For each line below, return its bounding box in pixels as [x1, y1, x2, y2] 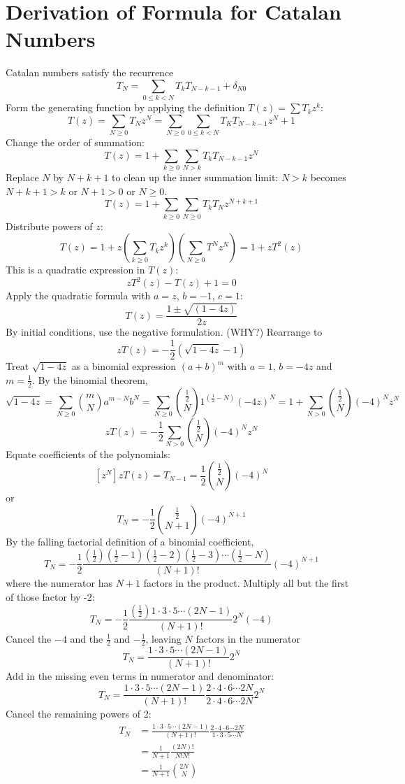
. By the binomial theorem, [31, 372, 148, 387]
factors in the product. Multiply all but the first [143, 576, 349, 590]
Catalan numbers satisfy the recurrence [6, 65, 174, 80]
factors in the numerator [196, 631, 300, 646]
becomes [310, 170, 346, 185]
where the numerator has [6, 576, 113, 590]
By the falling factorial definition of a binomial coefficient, [6, 534, 254, 548]
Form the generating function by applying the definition [6, 100, 245, 115]
